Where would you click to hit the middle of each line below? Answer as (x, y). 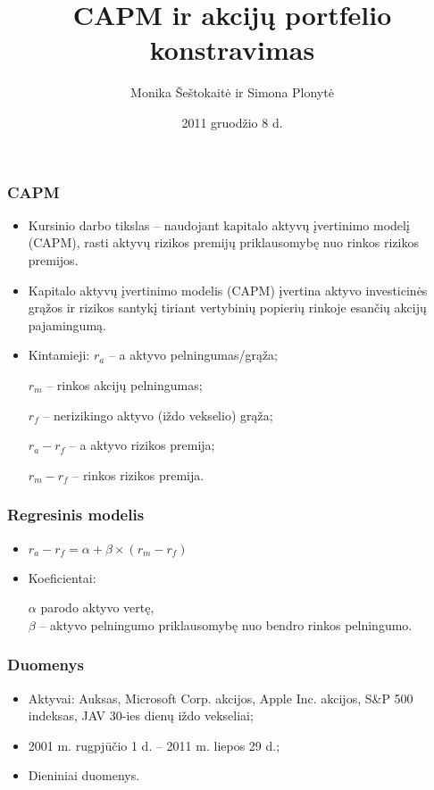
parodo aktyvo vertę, (97, 607)
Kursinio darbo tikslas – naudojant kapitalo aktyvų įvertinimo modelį (219, 225)
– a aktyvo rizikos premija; (142, 445)
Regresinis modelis (76, 515)
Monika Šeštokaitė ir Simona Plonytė (232, 92)
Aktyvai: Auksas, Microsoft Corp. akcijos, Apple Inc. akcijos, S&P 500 (221, 698)
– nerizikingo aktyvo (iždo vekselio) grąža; (158, 415)
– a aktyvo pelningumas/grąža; (193, 355)
